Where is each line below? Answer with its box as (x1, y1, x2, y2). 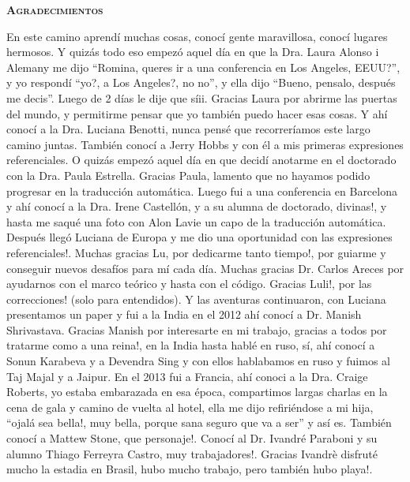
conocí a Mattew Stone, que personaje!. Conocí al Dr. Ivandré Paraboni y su (6, 430, 378, 447)
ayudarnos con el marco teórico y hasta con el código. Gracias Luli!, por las (6, 275, 372, 292)
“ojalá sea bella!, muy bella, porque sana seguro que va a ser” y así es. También (6, 414, 392, 431)
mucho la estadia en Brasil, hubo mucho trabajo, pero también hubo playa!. (6, 461, 373, 477)
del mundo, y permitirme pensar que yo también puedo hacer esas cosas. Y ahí (6, 105, 388, 121)
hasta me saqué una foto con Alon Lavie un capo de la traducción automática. (6, 213, 386, 230)
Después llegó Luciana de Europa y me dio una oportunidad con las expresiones (6, 229, 393, 245)
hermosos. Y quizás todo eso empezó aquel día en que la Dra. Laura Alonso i (6, 43, 379, 60)
